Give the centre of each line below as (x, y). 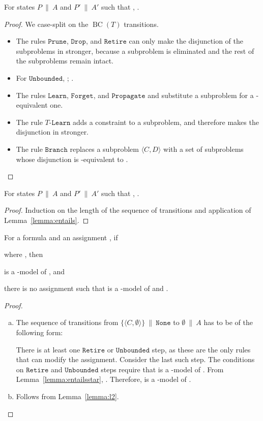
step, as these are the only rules (201, 349)
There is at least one (48, 349)
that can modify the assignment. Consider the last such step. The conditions (135, 359)
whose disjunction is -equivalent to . (72, 159)
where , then (24, 254)
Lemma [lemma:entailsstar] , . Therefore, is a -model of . (104, 379)
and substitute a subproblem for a (201, 95)
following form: (39, 332)
